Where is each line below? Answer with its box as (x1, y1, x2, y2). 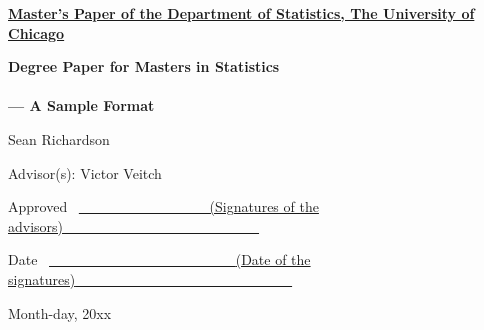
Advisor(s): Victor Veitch (8, 162, 162, 183)
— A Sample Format (8, 95, 155, 116)
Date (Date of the (8, 249, 311, 270)
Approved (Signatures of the (8, 196, 319, 217)
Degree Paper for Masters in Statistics (8, 56, 280, 77)
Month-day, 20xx (8, 302, 112, 323)
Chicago (8, 22, 65, 43)
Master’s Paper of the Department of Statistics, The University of (8, 3, 475, 23)
